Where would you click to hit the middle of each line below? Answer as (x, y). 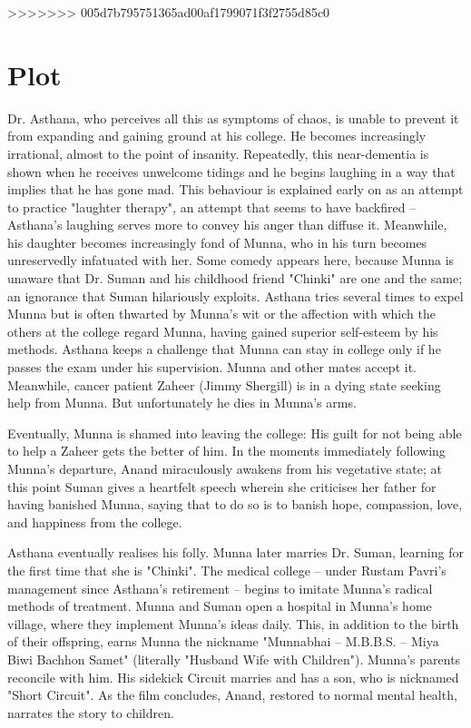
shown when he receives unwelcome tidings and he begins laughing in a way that (231, 171)
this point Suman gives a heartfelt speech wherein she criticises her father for (222, 486)
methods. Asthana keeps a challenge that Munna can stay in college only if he (224, 349)
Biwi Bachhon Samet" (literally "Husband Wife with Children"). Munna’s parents (234, 659)
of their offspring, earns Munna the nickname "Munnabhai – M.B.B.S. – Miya (223, 641)
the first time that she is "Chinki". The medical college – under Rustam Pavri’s (227, 570)
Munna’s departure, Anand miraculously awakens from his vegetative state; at (225, 468)
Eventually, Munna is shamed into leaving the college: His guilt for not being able (235, 433)
